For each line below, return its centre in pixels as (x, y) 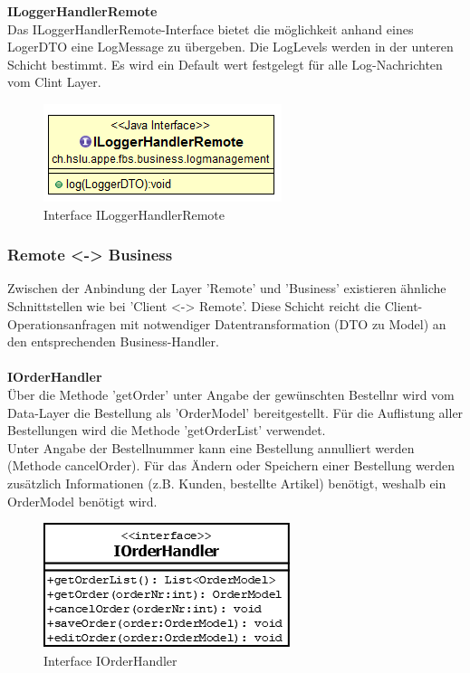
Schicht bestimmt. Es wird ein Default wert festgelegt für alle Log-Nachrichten (225, 64)
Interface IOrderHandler (110, 660)
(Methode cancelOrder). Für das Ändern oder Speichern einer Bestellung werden (231, 465)
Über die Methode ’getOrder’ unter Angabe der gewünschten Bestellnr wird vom (231, 394)
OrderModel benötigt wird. (82, 501)
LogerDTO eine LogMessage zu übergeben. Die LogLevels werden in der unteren (230, 47)
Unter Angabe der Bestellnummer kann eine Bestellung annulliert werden (211, 447)
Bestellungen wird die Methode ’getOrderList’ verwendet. (167, 430)
